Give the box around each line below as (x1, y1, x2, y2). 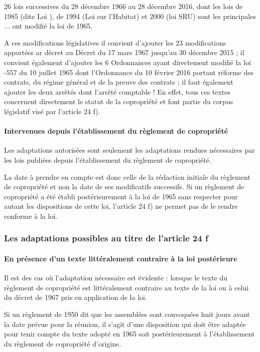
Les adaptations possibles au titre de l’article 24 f (4, 232, 208, 244)
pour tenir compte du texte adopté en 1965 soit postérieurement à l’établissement (4, 328, 255, 339)
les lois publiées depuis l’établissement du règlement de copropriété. (4, 154, 211, 165)
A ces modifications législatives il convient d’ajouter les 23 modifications (4, 37, 226, 48)
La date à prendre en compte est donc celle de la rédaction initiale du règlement (4, 171, 250, 182)
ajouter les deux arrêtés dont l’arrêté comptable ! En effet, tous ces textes (4, 86, 231, 97)
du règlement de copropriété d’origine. (4, 338, 121, 348)
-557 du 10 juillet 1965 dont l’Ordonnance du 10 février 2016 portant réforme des (4, 67, 253, 77)
